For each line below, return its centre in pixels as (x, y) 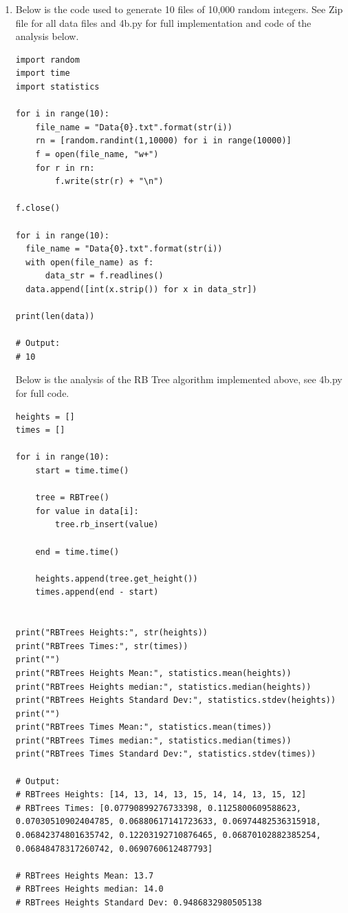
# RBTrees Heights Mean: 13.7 (85, 875)
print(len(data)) (55, 317)
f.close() (38, 208)
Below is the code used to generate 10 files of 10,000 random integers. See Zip (179, 9)
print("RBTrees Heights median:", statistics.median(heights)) (163, 687)
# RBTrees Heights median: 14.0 (89, 889)
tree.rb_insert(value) (107, 525)
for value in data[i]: (87, 511)
